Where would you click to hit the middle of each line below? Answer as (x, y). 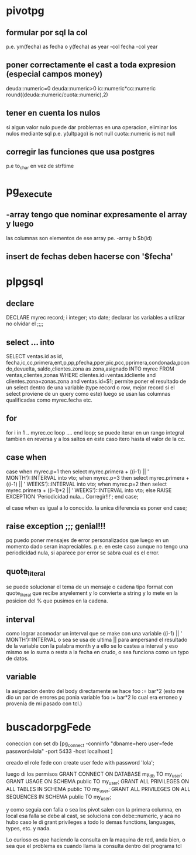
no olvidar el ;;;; (25, 324)
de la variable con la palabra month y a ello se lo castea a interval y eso (92, 646)
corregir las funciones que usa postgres (80, 152)
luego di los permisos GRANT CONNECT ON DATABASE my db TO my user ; (94, 775)
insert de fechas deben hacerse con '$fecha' (90, 257)
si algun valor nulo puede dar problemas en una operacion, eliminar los (92, 127)
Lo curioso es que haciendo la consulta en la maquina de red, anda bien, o (96, 839)
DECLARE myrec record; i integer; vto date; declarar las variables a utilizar (96, 318)
